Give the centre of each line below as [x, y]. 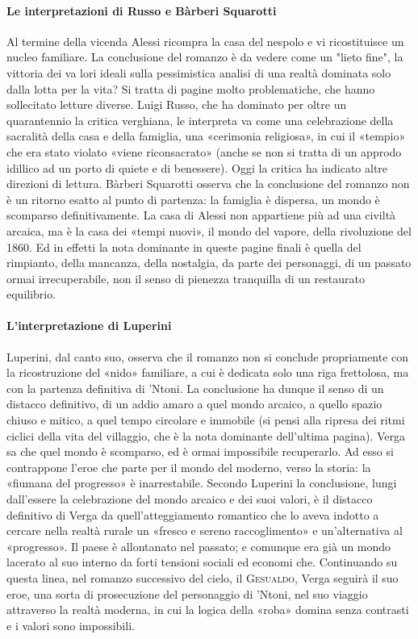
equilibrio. [31, 294]
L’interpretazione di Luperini [89, 326]
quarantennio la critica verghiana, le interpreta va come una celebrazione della [200, 120]
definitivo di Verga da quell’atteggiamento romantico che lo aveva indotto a [193, 514]
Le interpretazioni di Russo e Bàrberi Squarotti [142, 10]
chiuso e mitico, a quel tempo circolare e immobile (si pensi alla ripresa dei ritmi [206, 420]
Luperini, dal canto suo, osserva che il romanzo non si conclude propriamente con [208, 356]
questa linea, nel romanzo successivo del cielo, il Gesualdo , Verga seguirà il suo [203, 578]
